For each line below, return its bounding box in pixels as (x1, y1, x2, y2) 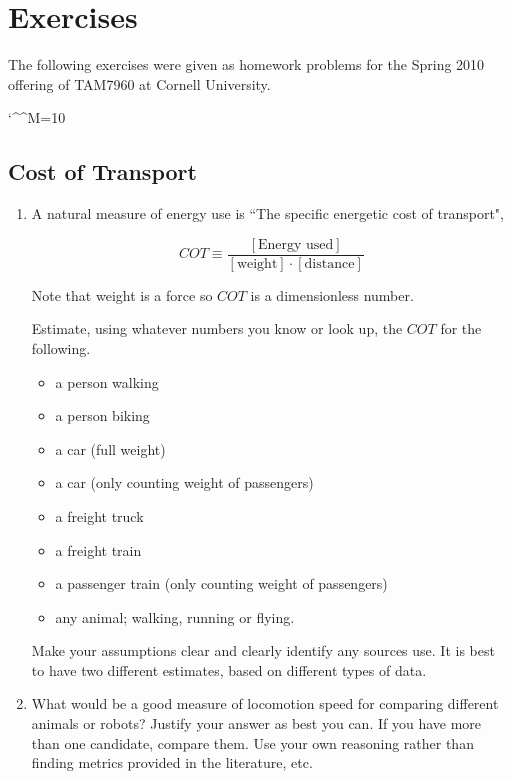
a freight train (55, 539, 142, 560)
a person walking (55, 371, 159, 392)
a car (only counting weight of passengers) (55, 472, 314, 493)
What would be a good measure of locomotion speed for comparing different (31, 693, 499, 714)
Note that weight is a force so (31, 284, 213, 305)
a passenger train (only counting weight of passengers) (55, 573, 388, 594)
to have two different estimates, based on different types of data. (31, 659, 427, 680)
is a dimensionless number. (250, 284, 414, 305)
